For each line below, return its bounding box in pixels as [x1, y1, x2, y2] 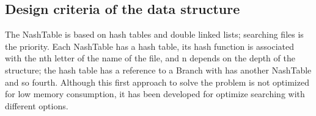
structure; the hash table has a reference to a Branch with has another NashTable [5, 63, 312, 76]
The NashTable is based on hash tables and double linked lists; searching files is [5, 28, 304, 41]
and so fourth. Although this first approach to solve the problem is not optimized [5, 75, 309, 88]
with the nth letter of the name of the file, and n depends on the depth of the [5, 52, 295, 64]
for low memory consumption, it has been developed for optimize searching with [5, 87, 305, 100]
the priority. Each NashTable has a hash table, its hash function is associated [5, 39, 295, 52]
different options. [5, 99, 68, 112]
